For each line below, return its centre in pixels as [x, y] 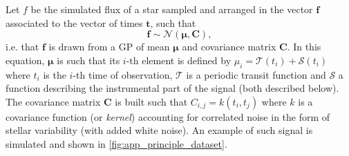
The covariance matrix [53, 101]
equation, [25, 60]
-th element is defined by [179, 60]
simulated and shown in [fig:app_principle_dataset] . [116, 143]
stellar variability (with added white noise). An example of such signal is [159, 130]
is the [55, 74]
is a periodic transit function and [256, 74]
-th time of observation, [123, 74]
